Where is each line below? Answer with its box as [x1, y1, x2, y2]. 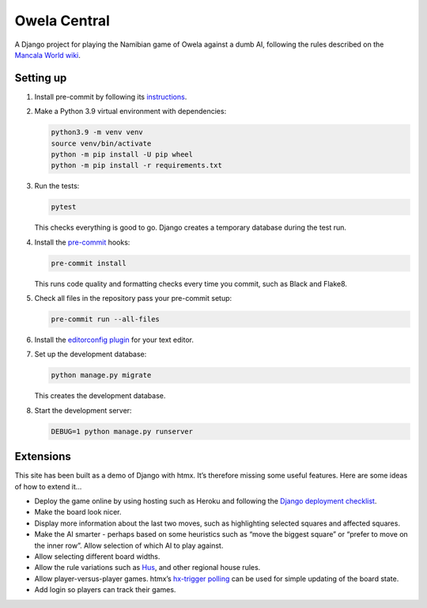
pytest [51, 203, 77, 211]
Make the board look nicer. [34, 507, 122, 517]
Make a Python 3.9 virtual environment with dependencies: [34, 107, 227, 116]
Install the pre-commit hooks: [34, 237, 130, 247]
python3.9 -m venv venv [51, 127, 144, 137]
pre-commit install [51, 258, 127, 268]
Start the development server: [34, 405, 132, 415]
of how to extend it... [14, 481, 82, 491]
